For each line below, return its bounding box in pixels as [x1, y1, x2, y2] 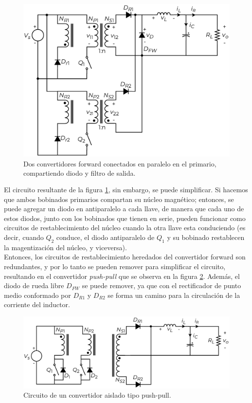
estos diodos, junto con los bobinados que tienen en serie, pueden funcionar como [4, 213, 246, 223]
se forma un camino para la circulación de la [108, 290, 240, 300]
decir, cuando [4, 232, 44, 242]
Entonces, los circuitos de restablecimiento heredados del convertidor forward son [4, 252, 246, 262]
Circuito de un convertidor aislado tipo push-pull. [23, 390, 171, 400]
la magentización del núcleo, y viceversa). [4, 242, 127, 252]
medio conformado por [4, 290, 71, 300]
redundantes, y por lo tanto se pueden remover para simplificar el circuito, [4, 261, 226, 271]
